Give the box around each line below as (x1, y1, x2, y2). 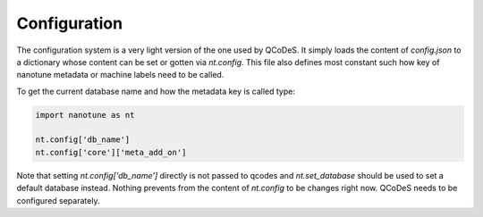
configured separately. (16, 195, 100, 205)
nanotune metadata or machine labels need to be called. (16, 70, 225, 80)
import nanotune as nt (35, 110, 135, 120)
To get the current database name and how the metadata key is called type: (16, 86, 295, 96)
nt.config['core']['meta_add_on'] (35, 147, 187, 157)
